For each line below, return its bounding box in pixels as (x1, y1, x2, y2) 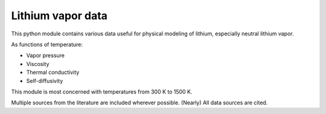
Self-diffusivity (26, 77, 63, 84)
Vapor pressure (26, 52, 65, 59)
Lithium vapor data (11, 9, 108, 22)
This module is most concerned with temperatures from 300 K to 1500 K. (11, 88, 193, 95)
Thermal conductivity (26, 69, 80, 76)
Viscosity (26, 60, 50, 67)
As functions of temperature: (11, 41, 83, 48)
